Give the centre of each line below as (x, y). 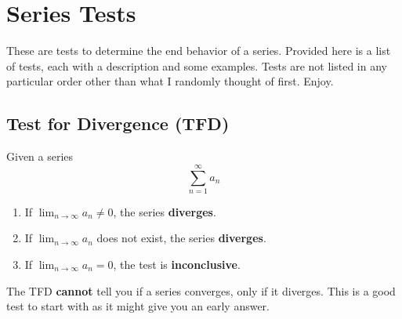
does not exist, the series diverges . (181, 238)
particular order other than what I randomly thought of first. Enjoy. (170, 81)
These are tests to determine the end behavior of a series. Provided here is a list (199, 51)
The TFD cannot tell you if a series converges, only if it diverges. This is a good (201, 290)
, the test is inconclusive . (177, 265)
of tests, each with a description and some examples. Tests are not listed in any (197, 65)
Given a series (40, 156)
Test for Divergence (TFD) (118, 123)
